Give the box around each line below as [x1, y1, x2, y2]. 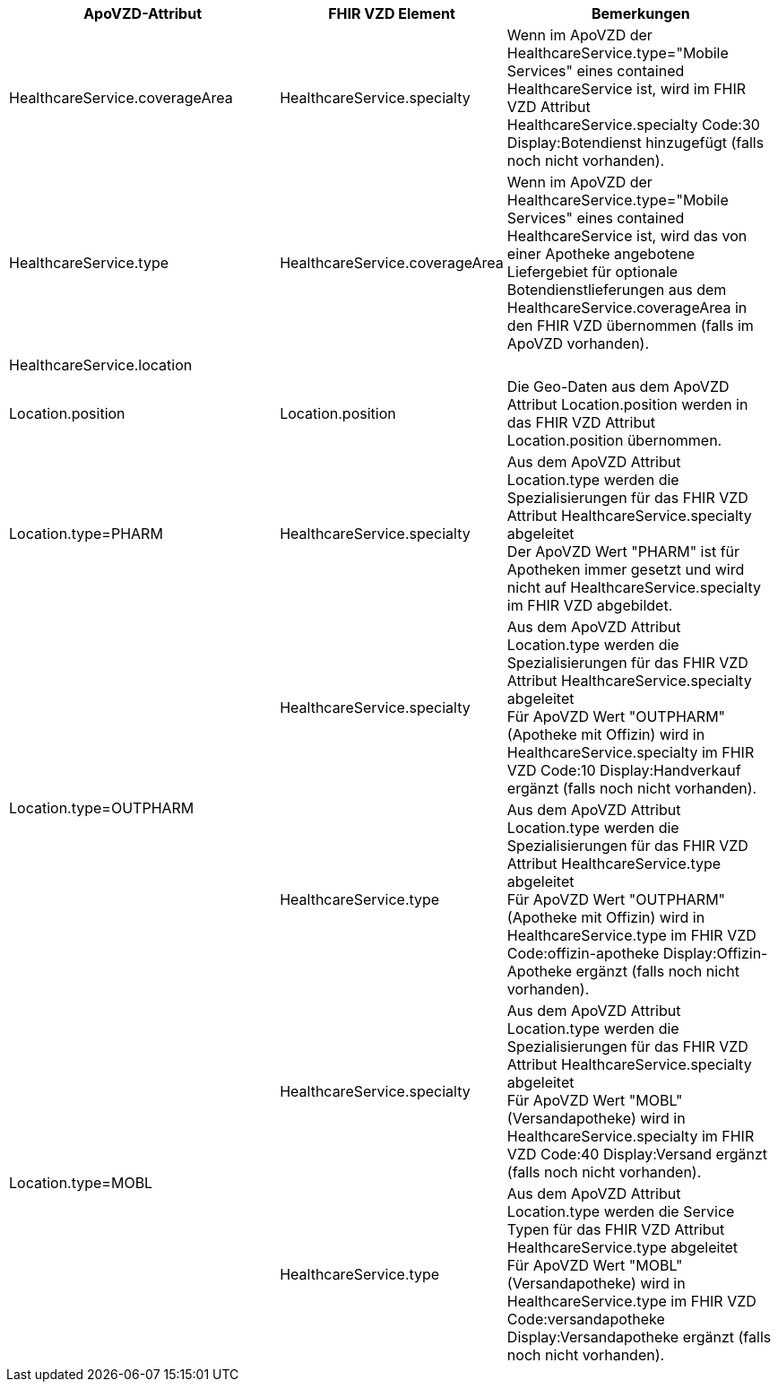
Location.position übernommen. [506, 431, 722, 449]
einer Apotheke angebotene [506, 245, 696, 263]
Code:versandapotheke [506, 1310, 665, 1328]
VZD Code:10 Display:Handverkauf [506, 761, 741, 779]
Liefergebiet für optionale [506, 263, 679, 281]
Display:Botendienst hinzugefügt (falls [506, 134, 765, 152]
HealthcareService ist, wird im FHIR [506, 80, 747, 98]
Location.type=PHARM [9, 525, 163, 543]
